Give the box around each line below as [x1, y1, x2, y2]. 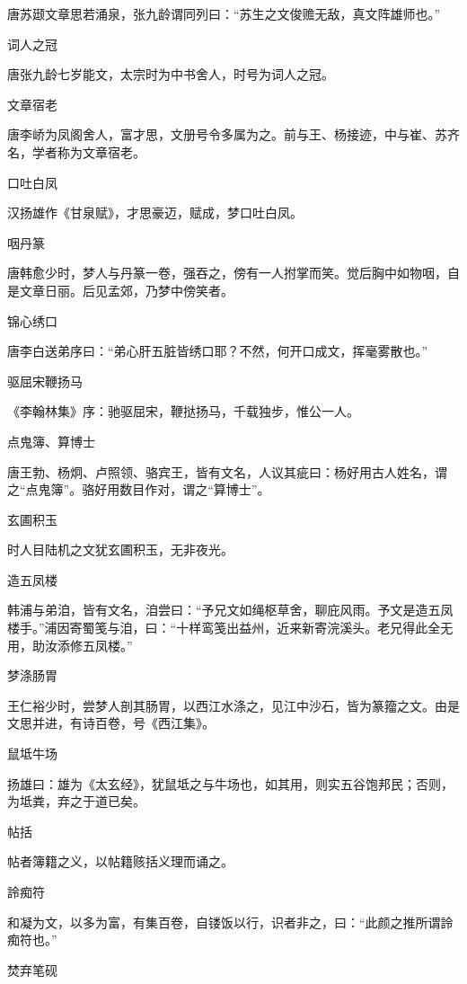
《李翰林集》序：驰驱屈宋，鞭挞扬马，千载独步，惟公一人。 [7, 402, 359, 421]
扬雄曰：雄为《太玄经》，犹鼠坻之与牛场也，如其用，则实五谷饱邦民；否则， [7, 774, 454, 793]
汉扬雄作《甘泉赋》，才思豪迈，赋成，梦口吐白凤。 [7, 203, 303, 222]
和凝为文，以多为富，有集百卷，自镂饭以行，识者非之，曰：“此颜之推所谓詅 [7, 912, 454, 931]
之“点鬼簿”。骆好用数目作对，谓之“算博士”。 [7, 480, 270, 499]
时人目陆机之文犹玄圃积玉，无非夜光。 [7, 540, 233, 559]
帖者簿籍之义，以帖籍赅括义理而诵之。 [7, 852, 233, 871]
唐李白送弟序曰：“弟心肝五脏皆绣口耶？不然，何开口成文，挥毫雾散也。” [7, 341, 428, 360]
